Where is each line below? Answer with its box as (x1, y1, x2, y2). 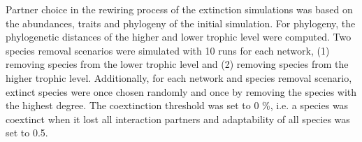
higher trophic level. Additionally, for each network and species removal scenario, (6, 70, 352, 85)
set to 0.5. (6, 125, 48, 140)
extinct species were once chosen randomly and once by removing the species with (6, 84, 357, 99)
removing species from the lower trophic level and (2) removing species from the (6, 57, 349, 71)
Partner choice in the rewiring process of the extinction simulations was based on (6, 2, 353, 16)
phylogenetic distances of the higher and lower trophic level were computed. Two (6, 29, 352, 44)
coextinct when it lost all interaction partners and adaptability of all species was (6, 111, 350, 126)
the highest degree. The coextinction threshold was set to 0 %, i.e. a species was (6, 98, 349, 113)
